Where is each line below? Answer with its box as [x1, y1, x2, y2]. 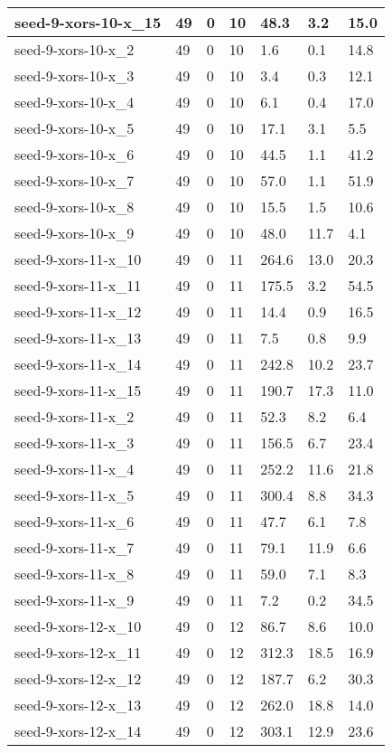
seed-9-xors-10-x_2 [14, 39, 135, 60]
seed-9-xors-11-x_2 [14, 406, 135, 427]
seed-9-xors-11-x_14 [14, 353, 142, 374]
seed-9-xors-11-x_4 [14, 458, 135, 479]
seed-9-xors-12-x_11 [14, 642, 142, 663]
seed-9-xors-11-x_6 [14, 511, 135, 532]
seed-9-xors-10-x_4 [14, 91, 135, 112]
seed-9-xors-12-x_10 [14, 616, 142, 636]
